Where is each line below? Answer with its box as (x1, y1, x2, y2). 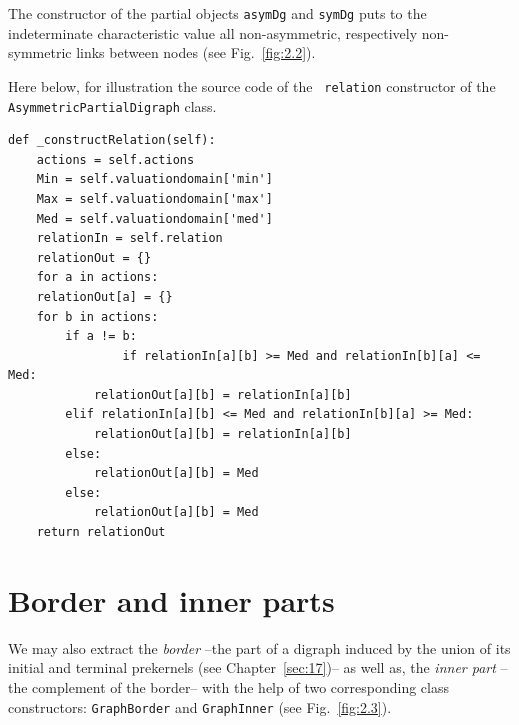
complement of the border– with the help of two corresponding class (32, 676, 449, 697)
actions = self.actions (36, 152, 195, 167)
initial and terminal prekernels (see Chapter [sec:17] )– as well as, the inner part (8, 657, 496, 678)
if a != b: (65, 329, 137, 344)
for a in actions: (36, 270, 159, 285)
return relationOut (36, 525, 166, 540)
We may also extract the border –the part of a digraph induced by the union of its (8, 637, 511, 658)
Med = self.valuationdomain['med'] (36, 211, 273, 226)
